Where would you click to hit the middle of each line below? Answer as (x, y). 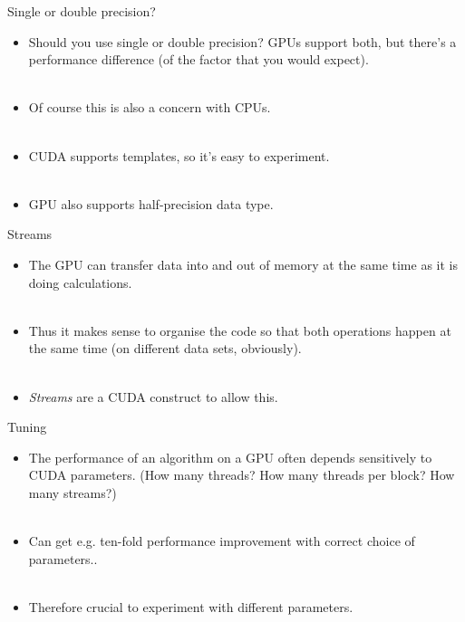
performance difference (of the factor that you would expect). (199, 59)
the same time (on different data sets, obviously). (165, 348)
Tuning (27, 427)
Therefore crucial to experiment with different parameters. (191, 606)
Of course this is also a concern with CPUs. (150, 107)
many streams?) (73, 492)
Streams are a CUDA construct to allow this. (153, 396)
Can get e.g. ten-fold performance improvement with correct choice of (222, 541)
